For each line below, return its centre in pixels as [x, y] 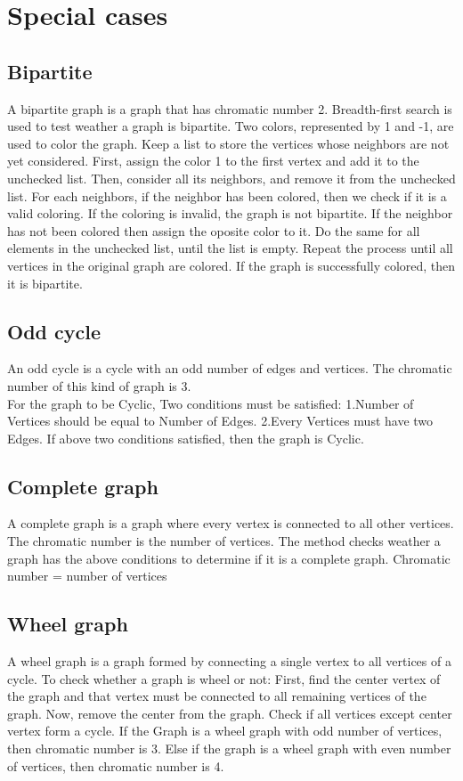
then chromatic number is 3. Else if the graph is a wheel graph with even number [229, 748]
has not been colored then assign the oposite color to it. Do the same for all [214, 230]
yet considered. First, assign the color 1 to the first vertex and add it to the [213, 161]
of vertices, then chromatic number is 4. [116, 765]
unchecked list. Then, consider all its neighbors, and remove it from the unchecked [231, 178]
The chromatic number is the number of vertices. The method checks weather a [224, 541]
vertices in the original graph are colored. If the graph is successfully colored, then [231, 265]
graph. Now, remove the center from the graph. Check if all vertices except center [230, 713]
